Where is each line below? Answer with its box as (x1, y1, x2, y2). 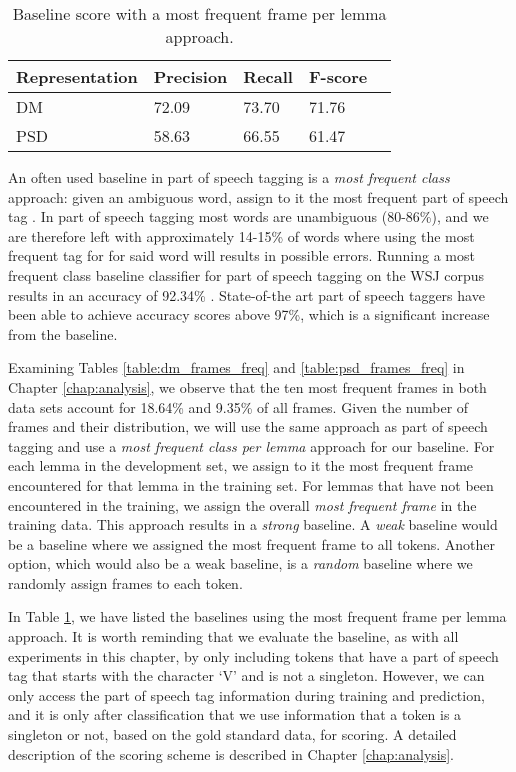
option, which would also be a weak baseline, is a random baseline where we (8, 553, 473, 574)
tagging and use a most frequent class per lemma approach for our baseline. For (8, 435, 495, 456)
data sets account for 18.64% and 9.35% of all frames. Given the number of (8, 396, 469, 417)
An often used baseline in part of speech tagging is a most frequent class (8, 167, 450, 187)
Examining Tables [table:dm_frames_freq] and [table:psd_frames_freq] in (8, 357, 465, 378)
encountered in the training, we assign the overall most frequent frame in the (8, 494, 477, 515)
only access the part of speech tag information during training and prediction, (8, 684, 485, 705)
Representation (16, 65, 138, 88)
